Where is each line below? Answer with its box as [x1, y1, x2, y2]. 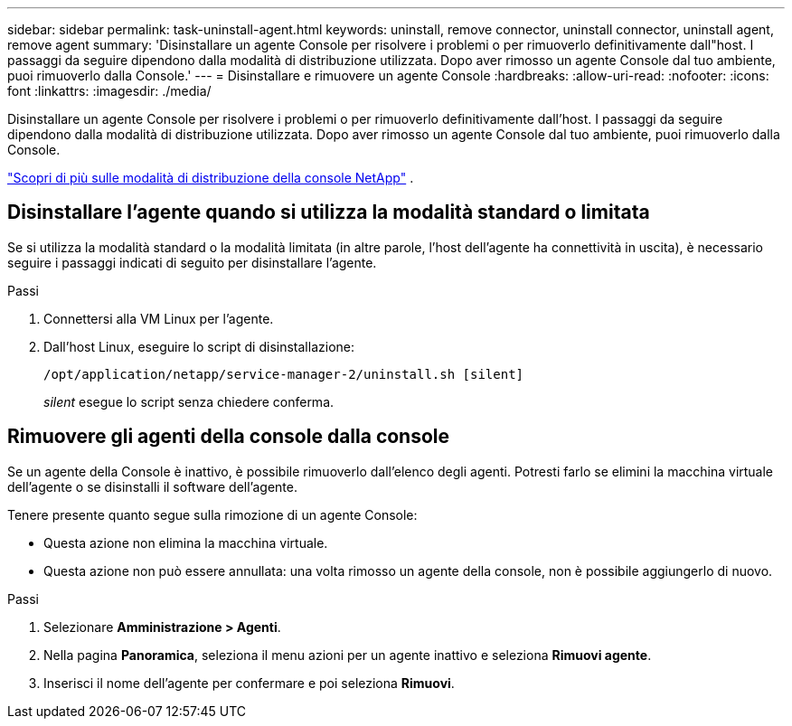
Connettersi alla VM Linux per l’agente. [43, 310, 274, 326]
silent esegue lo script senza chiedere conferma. [43, 393, 335, 410]
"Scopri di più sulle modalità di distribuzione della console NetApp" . [7, 170, 414, 185]
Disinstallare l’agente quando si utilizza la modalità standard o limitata [7, 201, 650, 224]
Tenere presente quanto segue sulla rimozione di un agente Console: [7, 506, 418, 523]
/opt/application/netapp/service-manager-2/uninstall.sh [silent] [43, 366, 524, 382]
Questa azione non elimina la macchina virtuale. [43, 534, 328, 551]
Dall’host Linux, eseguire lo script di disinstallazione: [43, 338, 354, 354]
